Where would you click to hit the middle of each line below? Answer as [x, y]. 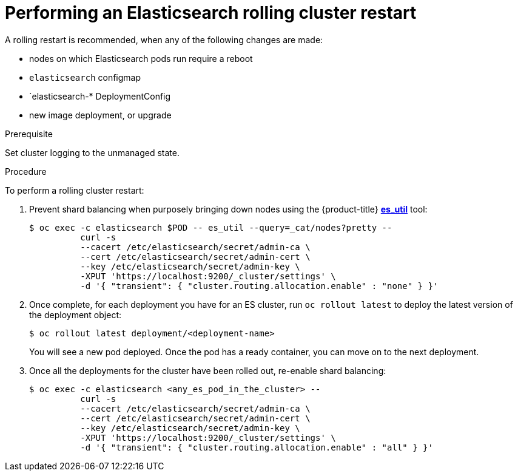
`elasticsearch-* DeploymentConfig [100, 96]
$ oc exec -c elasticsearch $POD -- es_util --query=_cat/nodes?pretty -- [211, 227]
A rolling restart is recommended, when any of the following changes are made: [164, 39]
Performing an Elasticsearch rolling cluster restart [211, 13]
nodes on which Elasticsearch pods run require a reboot [141, 58]
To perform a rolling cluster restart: [75, 190]
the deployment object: [75, 314]
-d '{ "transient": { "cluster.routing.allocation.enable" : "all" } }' [257, 447]
